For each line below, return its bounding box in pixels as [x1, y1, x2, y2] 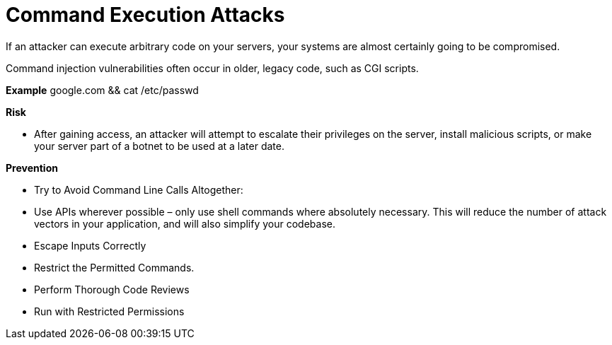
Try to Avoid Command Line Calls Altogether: [34, 183, 243, 196]
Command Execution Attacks [6, 3, 285, 27]
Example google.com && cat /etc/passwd [6, 83, 199, 96]
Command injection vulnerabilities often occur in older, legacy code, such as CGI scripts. [6, 62, 419, 74]
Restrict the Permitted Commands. [34, 261, 195, 274]
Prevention [6, 161, 58, 174]
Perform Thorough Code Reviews [34, 283, 190, 296]
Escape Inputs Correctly [34, 239, 146, 252]
